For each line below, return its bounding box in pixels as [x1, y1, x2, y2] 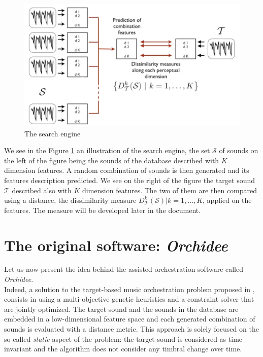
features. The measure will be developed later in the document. [4, 204, 201, 215]
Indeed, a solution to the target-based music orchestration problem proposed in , [4, 283, 255, 294]
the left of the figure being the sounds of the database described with [4, 155, 219, 165]
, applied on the [203, 195, 252, 205]
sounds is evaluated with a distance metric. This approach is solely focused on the [4, 324, 259, 334]
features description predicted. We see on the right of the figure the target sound [4, 174, 255, 185]
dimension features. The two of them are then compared [82, 185, 257, 195]
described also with [12, 185, 72, 195]
